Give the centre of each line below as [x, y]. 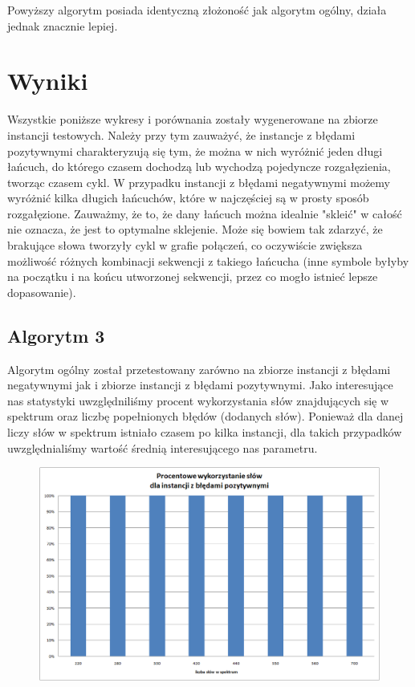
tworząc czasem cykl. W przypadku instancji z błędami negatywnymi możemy [199, 182]
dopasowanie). [42, 292]
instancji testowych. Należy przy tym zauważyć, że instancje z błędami [181, 134]
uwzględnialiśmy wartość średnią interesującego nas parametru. [163, 447]
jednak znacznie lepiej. [63, 25]
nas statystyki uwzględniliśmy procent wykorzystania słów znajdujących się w [198, 400]
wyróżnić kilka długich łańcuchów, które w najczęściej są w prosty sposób [188, 198]
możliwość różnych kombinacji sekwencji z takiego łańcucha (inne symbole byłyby [208, 260]
